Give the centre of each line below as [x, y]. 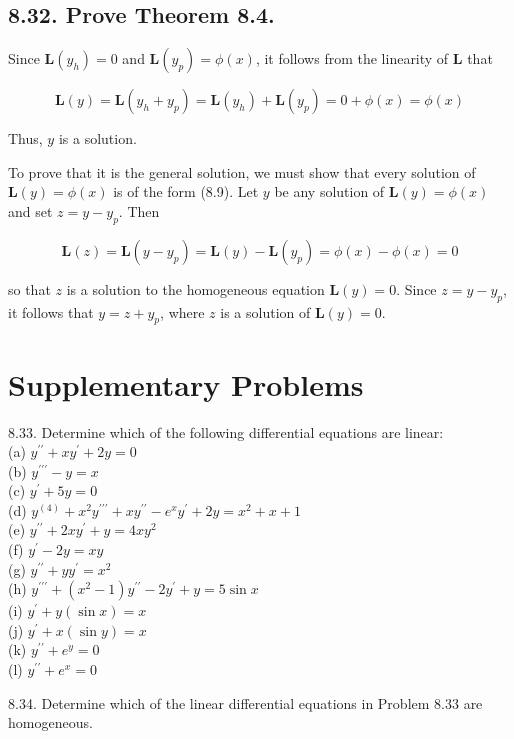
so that [29, 288]
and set [30, 210]
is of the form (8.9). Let [186, 191]
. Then [139, 210]
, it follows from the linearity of [352, 58]
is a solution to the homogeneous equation [195, 288]
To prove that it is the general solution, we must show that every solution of [242, 171]
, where [182, 311]
